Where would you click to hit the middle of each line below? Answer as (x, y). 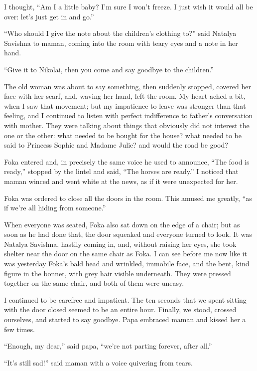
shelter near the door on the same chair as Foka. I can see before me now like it (126, 254)
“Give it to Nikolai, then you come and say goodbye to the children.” (109, 69)
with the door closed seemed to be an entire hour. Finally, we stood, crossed (120, 309)
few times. (19, 329)
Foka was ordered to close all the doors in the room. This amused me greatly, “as (128, 198)
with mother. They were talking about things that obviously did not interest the (127, 125)
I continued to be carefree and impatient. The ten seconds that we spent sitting (125, 299)
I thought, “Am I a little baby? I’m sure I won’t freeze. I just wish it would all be (128, 6)
